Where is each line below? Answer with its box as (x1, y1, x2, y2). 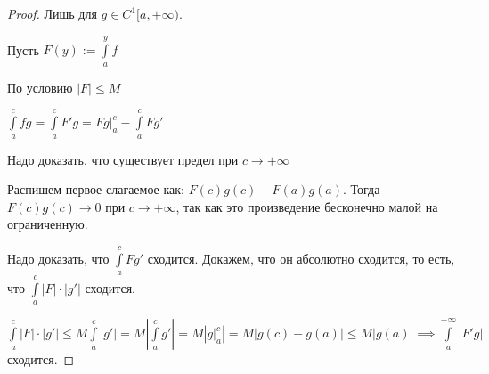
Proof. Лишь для (7, 4, 97, 22)
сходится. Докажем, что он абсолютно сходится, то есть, (147, 248, 455, 267)
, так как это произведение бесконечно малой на (175, 197, 438, 215)
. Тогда (342, 180, 380, 199)
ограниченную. (7, 215, 88, 233)
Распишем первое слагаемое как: (7, 180, 184, 199)
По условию (7, 77, 73, 96)
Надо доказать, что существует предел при (7, 150, 239, 168)
